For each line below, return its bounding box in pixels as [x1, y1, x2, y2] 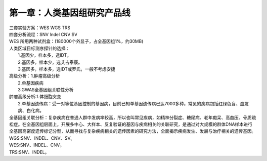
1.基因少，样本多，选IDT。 [18, 52, 72, 58]
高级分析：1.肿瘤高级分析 [9, 73, 60, 79]
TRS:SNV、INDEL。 [9, 149, 49, 155]
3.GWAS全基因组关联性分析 [18, 87, 74, 93]
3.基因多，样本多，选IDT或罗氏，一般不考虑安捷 [18, 66, 116, 72]
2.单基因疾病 [18, 80, 44, 86]
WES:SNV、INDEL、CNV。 [9, 142, 64, 148]
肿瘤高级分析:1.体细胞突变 [9, 94, 61, 100]
